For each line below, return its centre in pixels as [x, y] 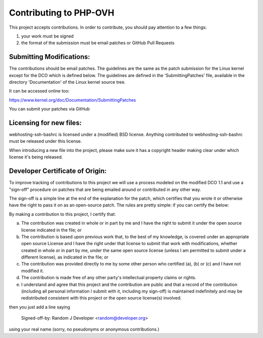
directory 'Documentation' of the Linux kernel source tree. [67, 82]
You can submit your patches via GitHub [49, 109]
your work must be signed [47, 36]
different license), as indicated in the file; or [65, 257]
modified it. [32, 271]
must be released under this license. [46, 141]
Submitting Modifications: [49, 57]
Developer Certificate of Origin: [58, 171]
